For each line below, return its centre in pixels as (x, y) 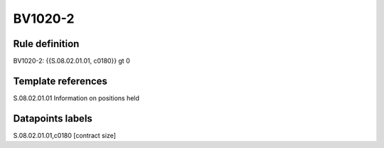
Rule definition (46, 44)
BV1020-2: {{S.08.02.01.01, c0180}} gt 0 (72, 61)
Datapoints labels (53, 118)
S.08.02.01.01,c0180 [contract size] (65, 135)
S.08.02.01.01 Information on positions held (76, 98)
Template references (60, 81)
